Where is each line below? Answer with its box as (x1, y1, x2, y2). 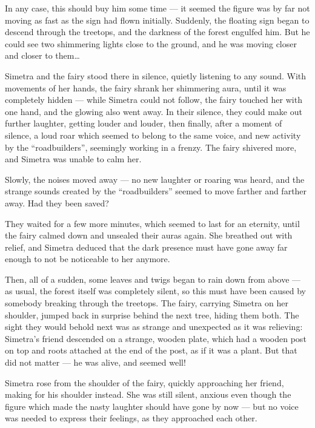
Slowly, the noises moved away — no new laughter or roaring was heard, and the (5, 173, 305, 185)
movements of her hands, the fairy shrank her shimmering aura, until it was (5, 81, 287, 94)
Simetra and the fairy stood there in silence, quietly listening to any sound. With (5, 69, 307, 82)
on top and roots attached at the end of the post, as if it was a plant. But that (5, 344, 297, 357)
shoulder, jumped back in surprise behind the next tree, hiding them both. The (5, 308, 299, 321)
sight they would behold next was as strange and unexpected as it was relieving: (5, 320, 303, 333)
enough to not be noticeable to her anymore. (5, 252, 170, 265)
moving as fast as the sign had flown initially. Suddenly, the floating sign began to (5, 13, 310, 26)
